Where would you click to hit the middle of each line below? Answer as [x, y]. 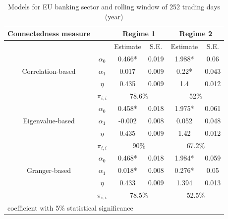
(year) [114, 16]
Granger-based [49, 170]
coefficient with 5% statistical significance [70, 207]
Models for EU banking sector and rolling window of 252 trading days [114, 6]
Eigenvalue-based [49, 120]
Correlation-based [49, 71]
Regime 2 [196, 33]
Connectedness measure [49, 33]
